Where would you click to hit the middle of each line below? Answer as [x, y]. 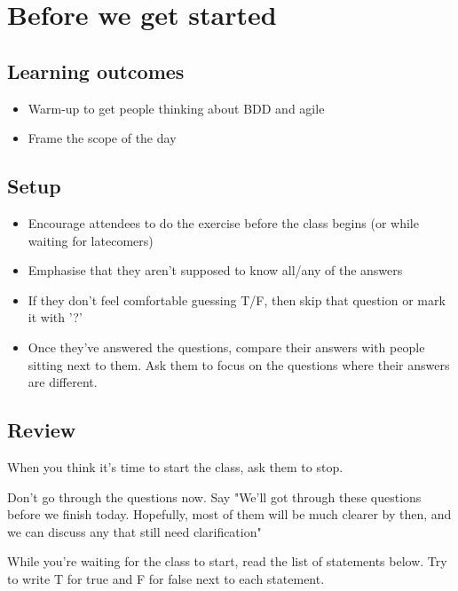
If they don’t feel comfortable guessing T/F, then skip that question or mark [237, 299]
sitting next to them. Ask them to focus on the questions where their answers [239, 364]
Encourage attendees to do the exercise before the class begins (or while [223, 222]
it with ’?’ [55, 317]
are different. [63, 382]
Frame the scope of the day [102, 138]
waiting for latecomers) [91, 240]
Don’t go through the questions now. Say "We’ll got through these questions [214, 496]
